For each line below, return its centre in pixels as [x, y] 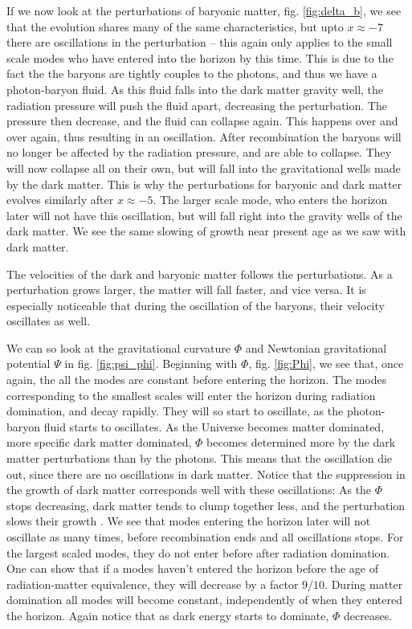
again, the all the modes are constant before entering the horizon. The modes [197, 380]
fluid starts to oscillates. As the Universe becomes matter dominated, [214, 426]
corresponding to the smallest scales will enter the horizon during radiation [191, 395]
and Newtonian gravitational [316, 347]
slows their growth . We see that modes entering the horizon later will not [189, 521]
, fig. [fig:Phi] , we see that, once [326, 364]
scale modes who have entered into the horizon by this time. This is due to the [200, 57]
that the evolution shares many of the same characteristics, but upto [175, 26]
